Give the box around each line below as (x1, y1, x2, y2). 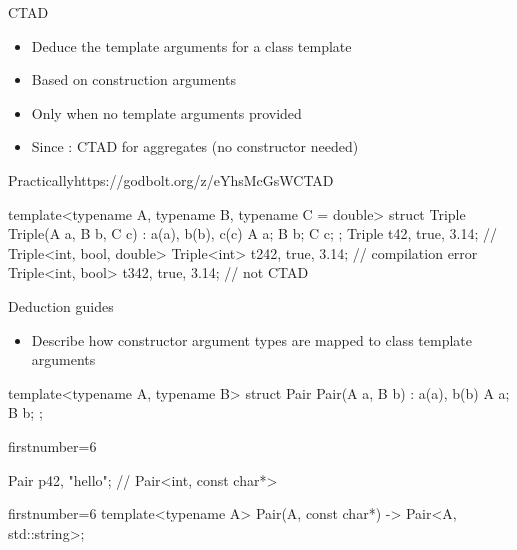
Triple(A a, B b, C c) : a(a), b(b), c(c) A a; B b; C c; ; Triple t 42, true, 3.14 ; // (8, 223, 497, 244)
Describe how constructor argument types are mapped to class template (31, 329, 472, 350)
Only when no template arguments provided (31, 102, 302, 123)
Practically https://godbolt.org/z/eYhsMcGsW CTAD (8, 169, 334, 190)
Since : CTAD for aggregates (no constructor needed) (31, 136, 359, 157)
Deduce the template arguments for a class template (31, 35, 352, 56)
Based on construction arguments (31, 69, 237, 90)
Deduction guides (8, 295, 114, 316)
